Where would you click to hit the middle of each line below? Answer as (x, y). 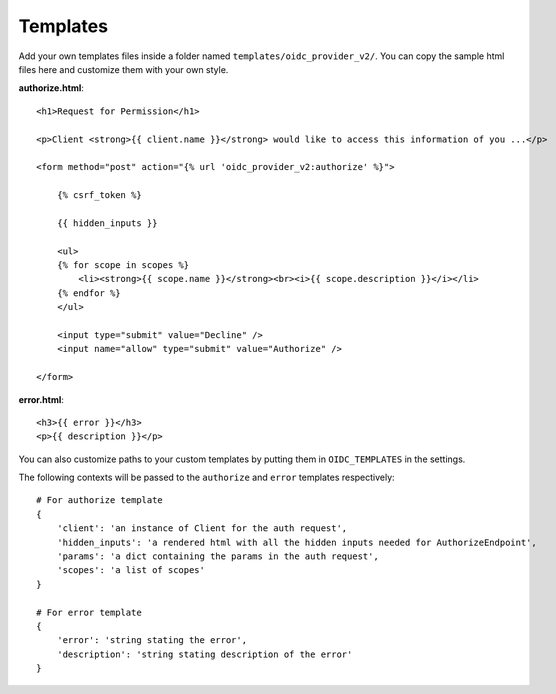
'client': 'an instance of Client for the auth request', (202, 528)
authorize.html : (51, 88)
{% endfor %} (88, 293)
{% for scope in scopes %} (123, 265)
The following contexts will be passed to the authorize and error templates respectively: (206, 477)
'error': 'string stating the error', (152, 640)
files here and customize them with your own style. (123, 69)
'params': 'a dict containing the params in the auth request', (217, 556)
